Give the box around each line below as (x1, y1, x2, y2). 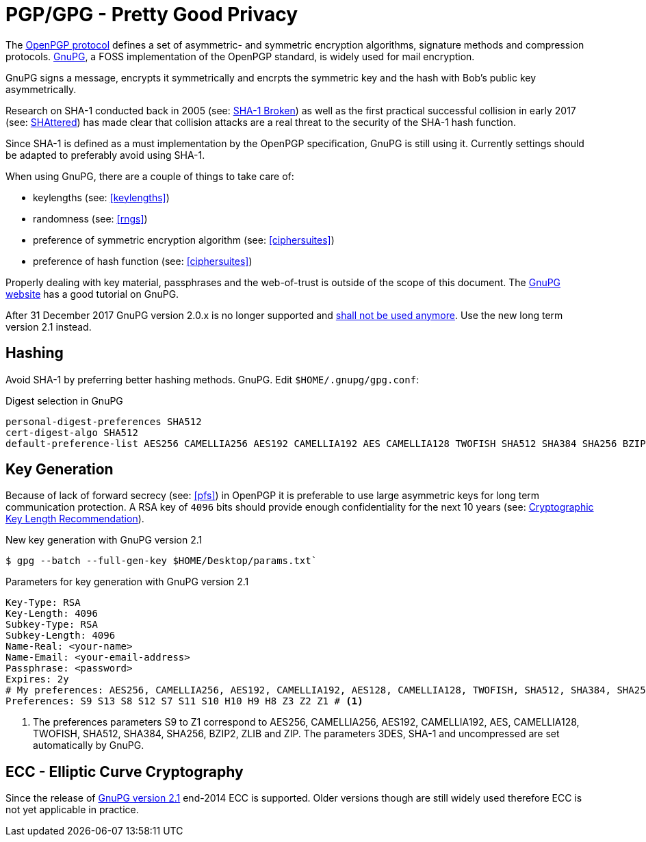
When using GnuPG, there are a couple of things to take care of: (5, 170, 294, 182)
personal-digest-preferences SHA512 (5, 416, 202, 427)
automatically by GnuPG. (33, 739, 144, 752)
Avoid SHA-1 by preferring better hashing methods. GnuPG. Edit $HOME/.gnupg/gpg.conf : (5, 373, 419, 385)
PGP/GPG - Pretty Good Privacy (5, 3, 298, 26)
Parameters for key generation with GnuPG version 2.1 (5, 576, 249, 588)
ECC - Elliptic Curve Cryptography (5, 763, 244, 780)
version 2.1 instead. (5, 320, 92, 333)
